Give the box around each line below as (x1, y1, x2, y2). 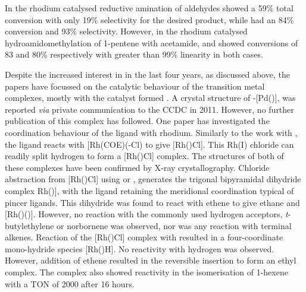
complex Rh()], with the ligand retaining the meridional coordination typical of (5, 184, 294, 196)
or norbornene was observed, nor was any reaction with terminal (57, 219, 292, 231)
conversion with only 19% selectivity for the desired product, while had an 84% (5, 13, 294, 26)
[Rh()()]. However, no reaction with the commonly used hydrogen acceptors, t (5, 208, 288, 220)
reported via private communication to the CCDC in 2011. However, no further (5, 103, 294, 115)
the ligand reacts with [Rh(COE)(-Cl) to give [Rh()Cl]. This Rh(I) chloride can (5, 138, 294, 150)
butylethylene (5, 219, 54, 231)
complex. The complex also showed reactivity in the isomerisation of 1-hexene (5, 266, 288, 278)
